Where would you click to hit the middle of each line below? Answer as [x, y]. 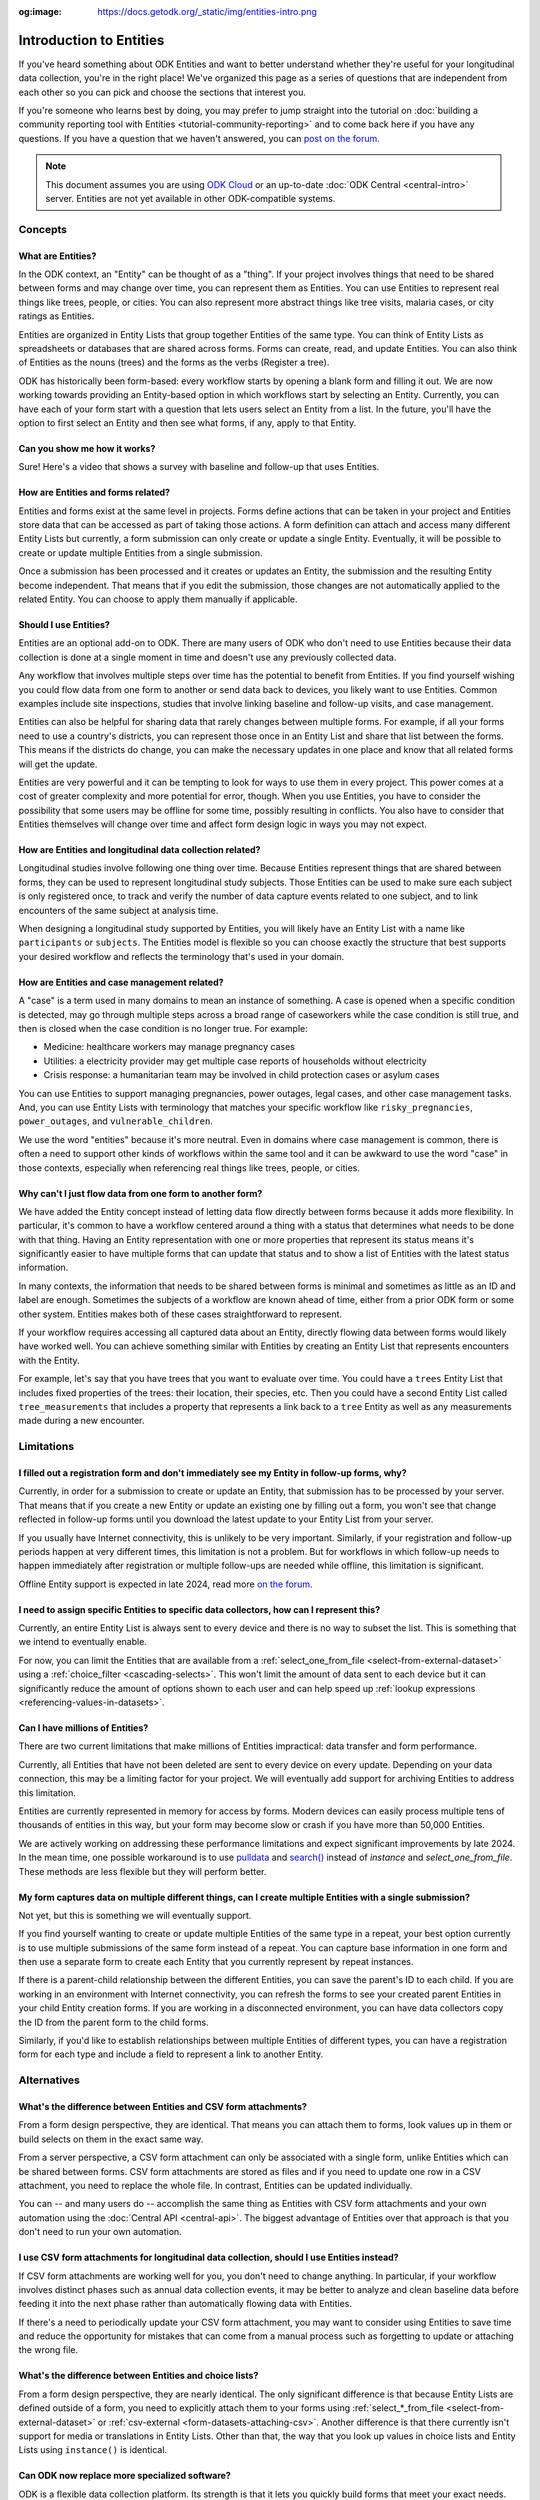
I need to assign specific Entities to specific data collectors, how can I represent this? [199, 1609]
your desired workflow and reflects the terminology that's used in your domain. [181, 956]
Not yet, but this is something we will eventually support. [135, 1915]
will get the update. [58, 764]
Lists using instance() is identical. [93, 2450]
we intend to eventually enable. [82, 1642]
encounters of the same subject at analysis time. [118, 910]
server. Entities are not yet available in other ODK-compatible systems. [190, 199]
